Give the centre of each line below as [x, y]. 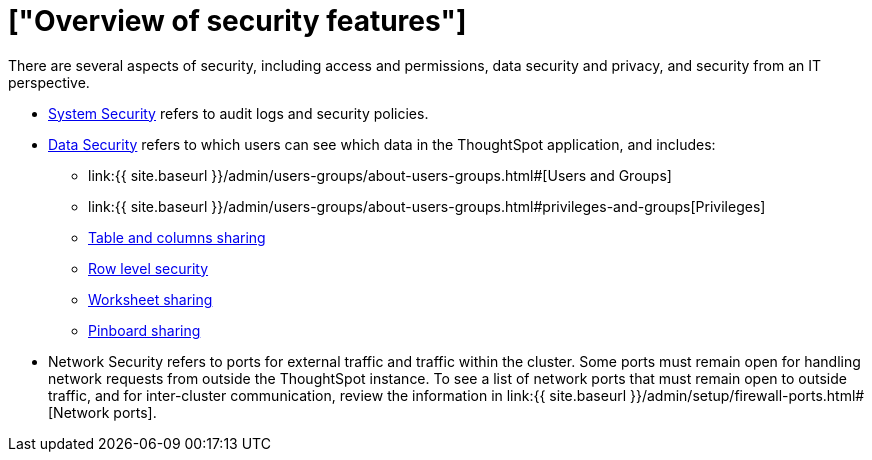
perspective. [49, 82]
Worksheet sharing [150, 299]
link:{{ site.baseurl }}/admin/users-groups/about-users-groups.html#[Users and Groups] [380, 175]
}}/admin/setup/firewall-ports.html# [747, 395]
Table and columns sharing [177, 237]
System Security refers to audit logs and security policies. [238, 113]
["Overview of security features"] [237, 21]
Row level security [148, 268]
